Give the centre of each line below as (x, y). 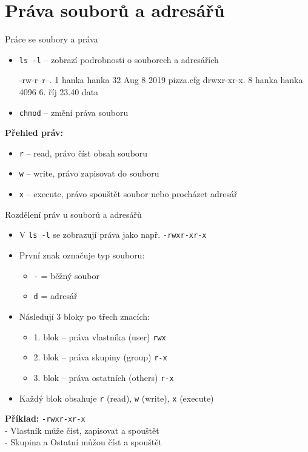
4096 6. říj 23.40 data (59, 91)
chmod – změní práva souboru (74, 112)
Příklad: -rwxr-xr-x (45, 418)
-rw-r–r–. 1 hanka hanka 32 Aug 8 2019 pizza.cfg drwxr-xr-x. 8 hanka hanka (161, 80)
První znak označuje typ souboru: (82, 255)
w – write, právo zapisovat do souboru (89, 173)
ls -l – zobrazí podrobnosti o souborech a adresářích (119, 59)
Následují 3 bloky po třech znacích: (84, 316)
